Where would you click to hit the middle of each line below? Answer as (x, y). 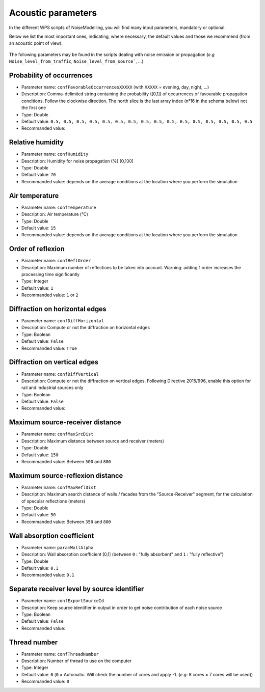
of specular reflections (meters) (53, 501)
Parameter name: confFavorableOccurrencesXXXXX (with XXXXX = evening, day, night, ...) (115, 87)
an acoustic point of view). (36, 43)
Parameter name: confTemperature (59, 207)
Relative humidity (36, 142)
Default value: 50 (39, 515)
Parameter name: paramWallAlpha (57, 547)
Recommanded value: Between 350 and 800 (66, 522)
